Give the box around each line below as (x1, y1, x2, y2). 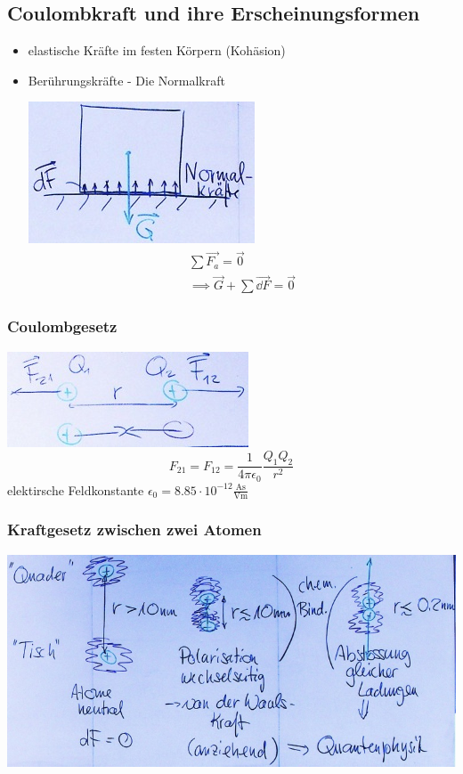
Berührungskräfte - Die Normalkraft (28, 70, 225, 89)
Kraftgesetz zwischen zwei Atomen (7, 518, 262, 541)
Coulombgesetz (7, 315, 118, 338)
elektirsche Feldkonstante (7, 480, 144, 499)
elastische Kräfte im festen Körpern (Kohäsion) (28, 41, 286, 60)
